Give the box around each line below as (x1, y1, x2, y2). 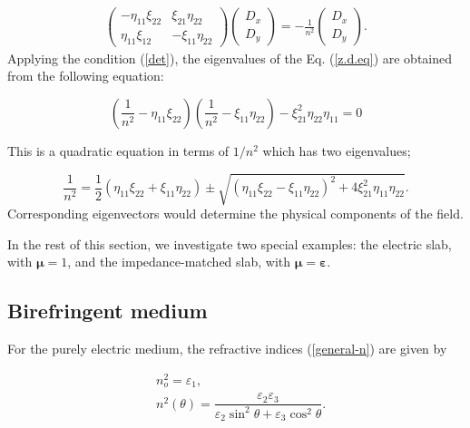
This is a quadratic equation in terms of (7, 141, 230, 160)
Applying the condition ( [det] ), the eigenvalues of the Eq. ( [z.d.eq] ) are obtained (7, 48, 453, 67)
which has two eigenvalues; (262, 141, 411, 160)
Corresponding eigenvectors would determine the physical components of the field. (7, 204, 464, 223)
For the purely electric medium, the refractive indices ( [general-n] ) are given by (7, 339, 447, 358)
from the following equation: (7, 66, 164, 85)
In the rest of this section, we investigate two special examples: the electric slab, (7, 234, 452, 253)
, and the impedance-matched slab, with (67, 252, 291, 271)
